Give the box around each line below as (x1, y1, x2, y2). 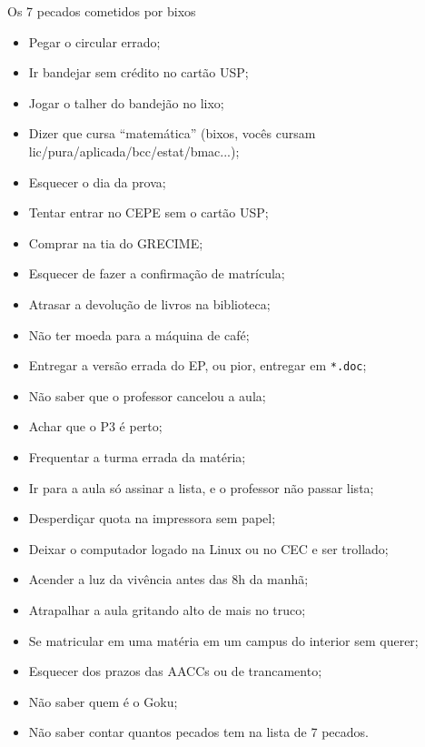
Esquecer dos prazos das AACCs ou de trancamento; (28, 661, 322, 681)
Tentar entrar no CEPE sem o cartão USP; (28, 203, 269, 222)
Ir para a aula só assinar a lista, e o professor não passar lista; (28, 478, 374, 497)
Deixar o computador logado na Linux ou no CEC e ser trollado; (28, 539, 389, 558)
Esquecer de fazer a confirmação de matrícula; (28, 264, 285, 283)
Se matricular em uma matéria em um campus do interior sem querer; (28, 631, 419, 650)
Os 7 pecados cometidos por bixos (7, 2, 196, 20)
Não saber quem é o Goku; (28, 691, 178, 711)
